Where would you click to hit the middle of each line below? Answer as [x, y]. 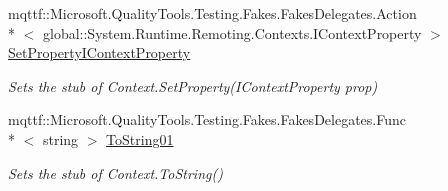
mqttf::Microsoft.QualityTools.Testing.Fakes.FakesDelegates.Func [207, 119]
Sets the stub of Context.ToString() [115, 172]
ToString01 [140, 138]
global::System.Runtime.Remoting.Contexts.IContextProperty [232, 32]
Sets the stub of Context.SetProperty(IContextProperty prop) [193, 85]
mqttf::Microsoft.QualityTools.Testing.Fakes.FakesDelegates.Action [212, 13]
